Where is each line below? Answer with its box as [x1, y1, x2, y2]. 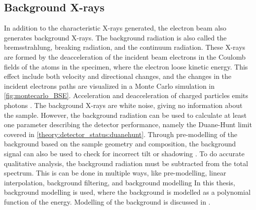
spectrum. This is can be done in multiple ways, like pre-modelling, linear [4, 168, 226, 178]
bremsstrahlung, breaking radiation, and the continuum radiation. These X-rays [4, 42, 246, 52]
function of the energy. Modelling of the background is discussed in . [4, 196, 211, 207]
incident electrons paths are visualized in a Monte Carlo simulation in [4, 80, 215, 91]
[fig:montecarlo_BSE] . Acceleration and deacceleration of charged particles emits [4, 90, 249, 101]
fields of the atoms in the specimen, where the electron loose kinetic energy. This [4, 61, 248, 71]
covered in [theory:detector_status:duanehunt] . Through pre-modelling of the [4, 129, 237, 139]
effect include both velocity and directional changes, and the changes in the [4, 71, 232, 81]
